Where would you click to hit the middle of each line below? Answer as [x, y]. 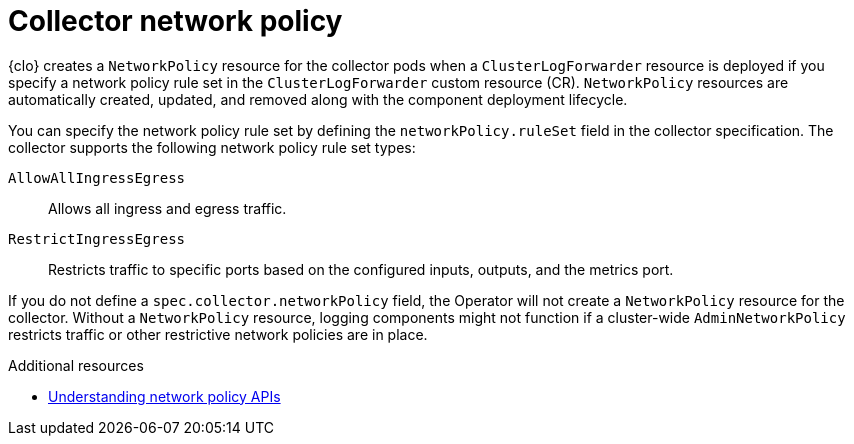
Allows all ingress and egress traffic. [167, 208]
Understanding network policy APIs [164, 396]
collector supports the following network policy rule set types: [212, 147]
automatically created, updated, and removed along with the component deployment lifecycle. [318, 99]
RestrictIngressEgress [97, 238]
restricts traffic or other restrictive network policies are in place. [218, 334]
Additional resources [76, 365]
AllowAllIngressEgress [97, 177]
